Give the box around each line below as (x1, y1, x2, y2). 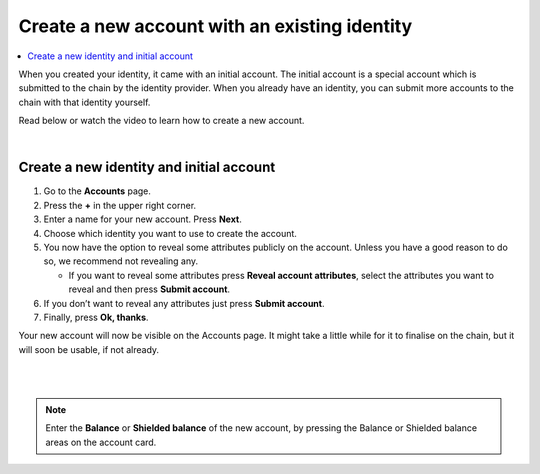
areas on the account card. (45, 436, 157, 448)
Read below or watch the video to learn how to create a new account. (18, 115, 305, 127)
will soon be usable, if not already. (18, 343, 160, 355)
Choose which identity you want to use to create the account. (43, 227, 297, 239)
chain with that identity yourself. (18, 96, 151, 108)
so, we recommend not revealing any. (43, 255, 199, 267)
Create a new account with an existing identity (18, 15, 413, 37)
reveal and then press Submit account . (68, 283, 230, 295)
